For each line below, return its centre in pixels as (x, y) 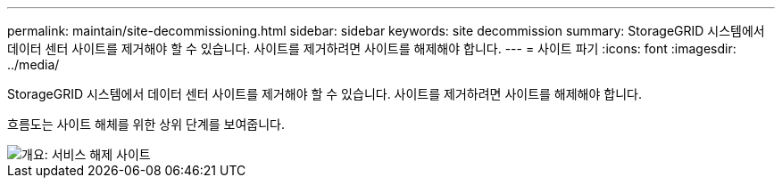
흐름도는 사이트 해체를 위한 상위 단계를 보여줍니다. (146, 124)
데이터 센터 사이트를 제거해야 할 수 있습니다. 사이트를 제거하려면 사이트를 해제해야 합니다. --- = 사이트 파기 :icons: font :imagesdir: (372, 48)
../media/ (33, 64)
